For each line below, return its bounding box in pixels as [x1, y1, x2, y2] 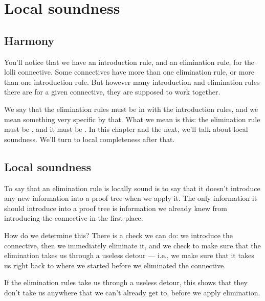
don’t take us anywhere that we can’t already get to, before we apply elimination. [4, 287, 260, 297]
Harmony [4, 32, 55, 48]
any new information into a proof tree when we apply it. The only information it [4, 193, 257, 203]
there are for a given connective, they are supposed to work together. [4, 86, 220, 97]
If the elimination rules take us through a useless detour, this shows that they [4, 277, 248, 288]
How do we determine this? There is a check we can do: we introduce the [4, 229, 233, 240]
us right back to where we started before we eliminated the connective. [4, 260, 226, 270]
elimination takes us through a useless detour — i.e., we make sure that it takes [4, 250, 254, 261]
